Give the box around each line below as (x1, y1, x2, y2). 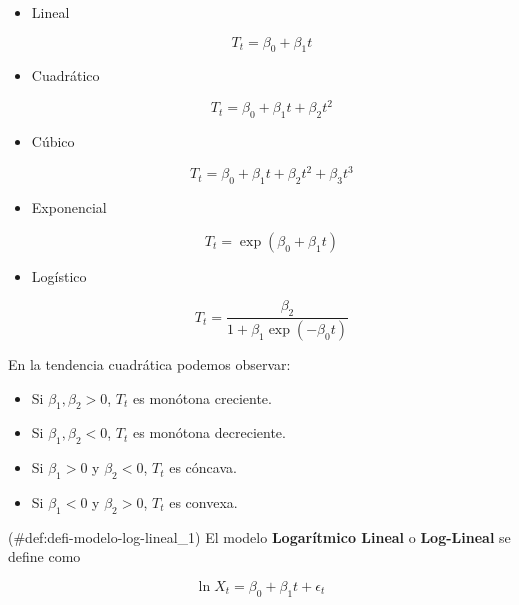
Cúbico (31, 131, 75, 152)
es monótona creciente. (133, 387, 272, 408)
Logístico (31, 265, 87, 286)
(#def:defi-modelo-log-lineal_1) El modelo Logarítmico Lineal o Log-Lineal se (8, 526, 511, 547)
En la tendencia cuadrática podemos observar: (8, 354, 291, 375)
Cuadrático (31, 65, 100, 86)
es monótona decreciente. (133, 422, 286, 443)
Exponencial (31, 197, 107, 218)
